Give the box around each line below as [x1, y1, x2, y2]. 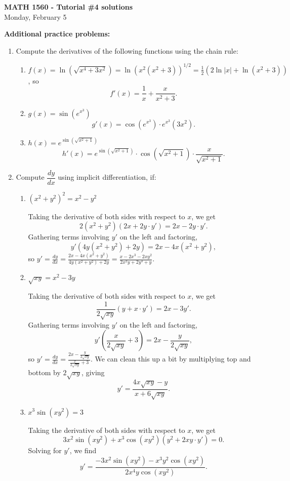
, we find [69, 445, 97, 456]
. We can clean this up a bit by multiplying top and [90, 353, 251, 364]
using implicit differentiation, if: [58, 172, 156, 182]
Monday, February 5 [4, 11, 67, 22]
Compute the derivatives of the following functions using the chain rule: [16, 45, 238, 56]
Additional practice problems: [4, 28, 110, 39]
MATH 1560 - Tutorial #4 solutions [4, 2, 133, 12]
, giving [81, 367, 105, 378]
